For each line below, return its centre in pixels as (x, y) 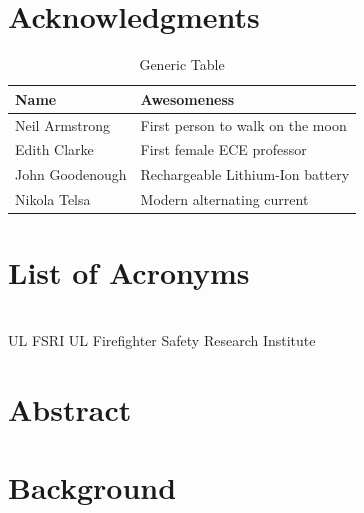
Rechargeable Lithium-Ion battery (245, 174)
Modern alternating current (224, 199)
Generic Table (182, 64)
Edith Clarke (54, 149)
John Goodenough (71, 174)
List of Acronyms (129, 272)
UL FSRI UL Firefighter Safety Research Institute (162, 339)
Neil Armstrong (63, 124)
